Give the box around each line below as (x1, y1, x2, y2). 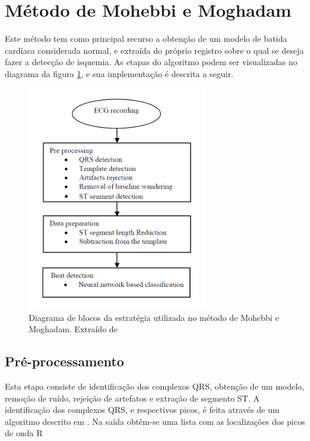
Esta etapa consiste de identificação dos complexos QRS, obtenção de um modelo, (5, 380, 305, 392)
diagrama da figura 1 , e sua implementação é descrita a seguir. (5, 67, 234, 79)
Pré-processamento (5, 352, 124, 370)
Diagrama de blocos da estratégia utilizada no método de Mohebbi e (29, 311, 279, 323)
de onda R (5, 427, 43, 439)
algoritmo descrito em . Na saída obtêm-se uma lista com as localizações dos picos (5, 415, 305, 427)
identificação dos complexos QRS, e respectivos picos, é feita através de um (5, 403, 280, 416)
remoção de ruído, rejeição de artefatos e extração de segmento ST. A (5, 391, 260, 404)
